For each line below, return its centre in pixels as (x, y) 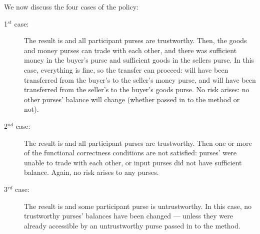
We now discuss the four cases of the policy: (71, 7)
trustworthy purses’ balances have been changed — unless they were (128, 216)
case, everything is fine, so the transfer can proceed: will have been (126, 69)
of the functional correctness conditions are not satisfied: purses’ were (130, 153)
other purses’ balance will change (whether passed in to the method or (132, 99)
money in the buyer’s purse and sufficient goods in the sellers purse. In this (139, 60)
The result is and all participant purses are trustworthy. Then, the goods (135, 40)
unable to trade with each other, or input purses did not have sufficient (133, 162)
